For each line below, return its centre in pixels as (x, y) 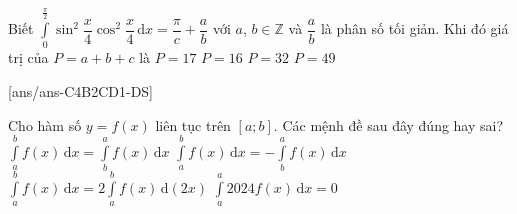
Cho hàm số (45, 124)
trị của (28, 57)
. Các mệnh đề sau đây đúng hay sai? (388, 124)
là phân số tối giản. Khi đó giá (414, 28)
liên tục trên (193, 124)
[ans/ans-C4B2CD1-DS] (81, 90)
